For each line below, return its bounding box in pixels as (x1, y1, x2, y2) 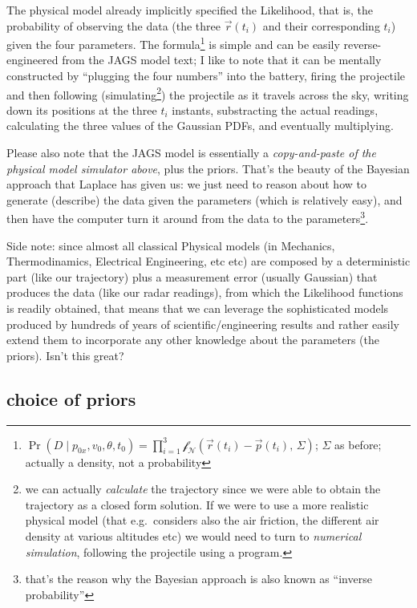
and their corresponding (262, 17, 380, 34)
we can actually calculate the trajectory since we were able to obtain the (25, 480, 381, 497)
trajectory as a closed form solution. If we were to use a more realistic (25, 496, 369, 513)
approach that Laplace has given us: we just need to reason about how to (6, 176, 366, 193)
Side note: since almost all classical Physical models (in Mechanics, (6, 237, 335, 253)
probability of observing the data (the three (6, 17, 221, 34)
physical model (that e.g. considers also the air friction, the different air (25, 512, 379, 529)
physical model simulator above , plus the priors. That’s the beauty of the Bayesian (6, 160, 410, 176)
